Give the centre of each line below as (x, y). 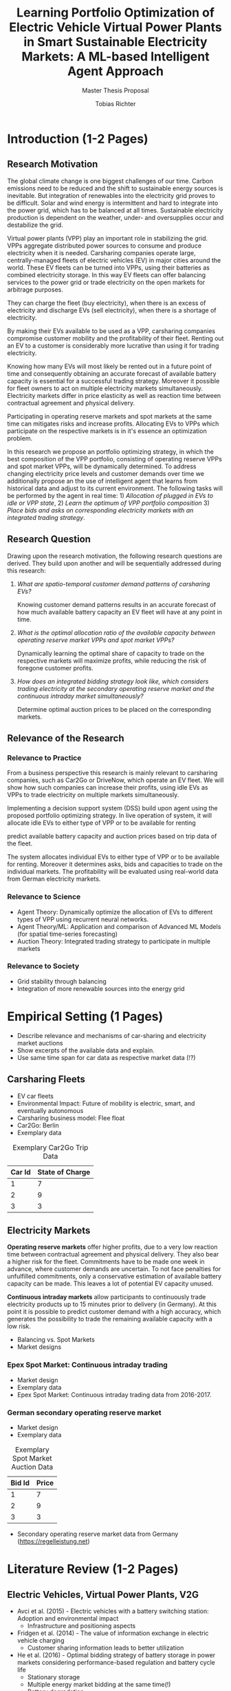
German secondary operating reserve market (84, 1412)
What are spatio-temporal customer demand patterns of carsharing (113, 583)
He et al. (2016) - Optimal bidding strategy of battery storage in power (116, 1655)
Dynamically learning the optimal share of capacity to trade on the (111, 653)
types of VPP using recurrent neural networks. (83, 919)
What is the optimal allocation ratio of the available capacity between (116, 632)
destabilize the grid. (35, 225)
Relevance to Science (44, 897)
